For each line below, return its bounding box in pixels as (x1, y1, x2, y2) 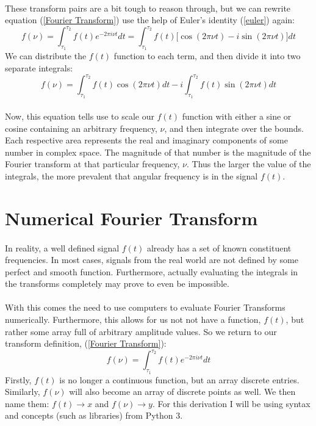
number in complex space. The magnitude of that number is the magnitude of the (5, 145, 311, 158)
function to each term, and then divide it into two (113, 49, 301, 62)
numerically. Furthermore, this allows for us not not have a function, (5, 313, 261, 326)
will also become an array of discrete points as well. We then (69, 385, 296, 398)
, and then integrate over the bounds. (164, 121, 304, 134)
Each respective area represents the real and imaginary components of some (5, 134, 288, 146)
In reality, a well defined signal (5, 241, 120, 254)
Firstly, (5, 373, 32, 386)
